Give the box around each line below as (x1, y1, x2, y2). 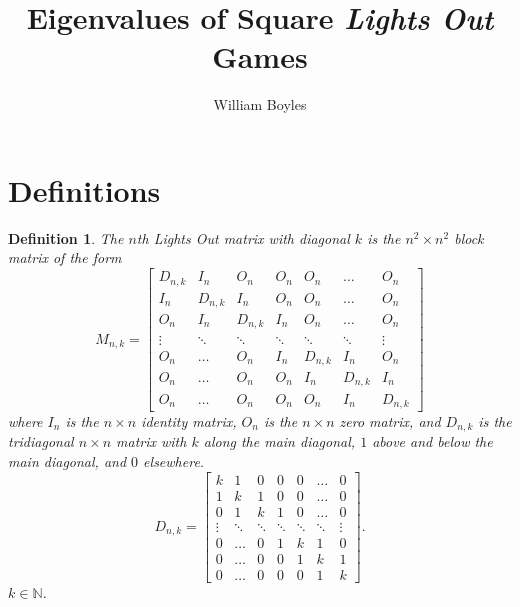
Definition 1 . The (8, 227, 124, 248)
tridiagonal (8, 431, 74, 452)
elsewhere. (143, 451, 205, 472)
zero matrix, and (339, 410, 441, 431)
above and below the (372, 431, 493, 452)
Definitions (8, 169, 161, 210)
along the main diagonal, (203, 431, 356, 452)
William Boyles (213, 94, 307, 115)
